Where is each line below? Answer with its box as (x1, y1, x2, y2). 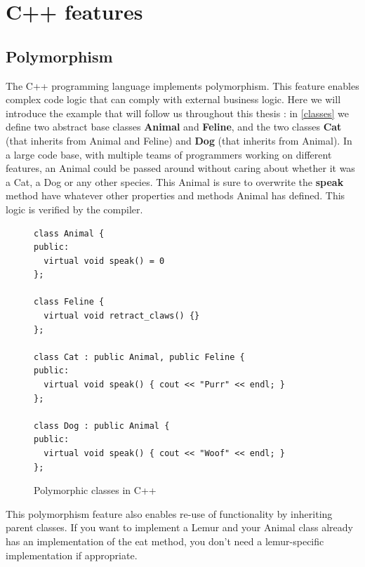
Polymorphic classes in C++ (34, 483, 157, 498)
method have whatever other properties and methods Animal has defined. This (6, 188, 345, 203)
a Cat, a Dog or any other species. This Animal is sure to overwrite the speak (6, 174, 344, 189)
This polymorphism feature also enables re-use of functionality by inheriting (6, 506, 333, 521)
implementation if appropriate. (6, 547, 138, 562)
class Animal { (34, 228, 105, 239)
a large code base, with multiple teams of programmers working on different (6, 147, 332, 161)
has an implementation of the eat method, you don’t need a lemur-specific (6, 533, 324, 548)
